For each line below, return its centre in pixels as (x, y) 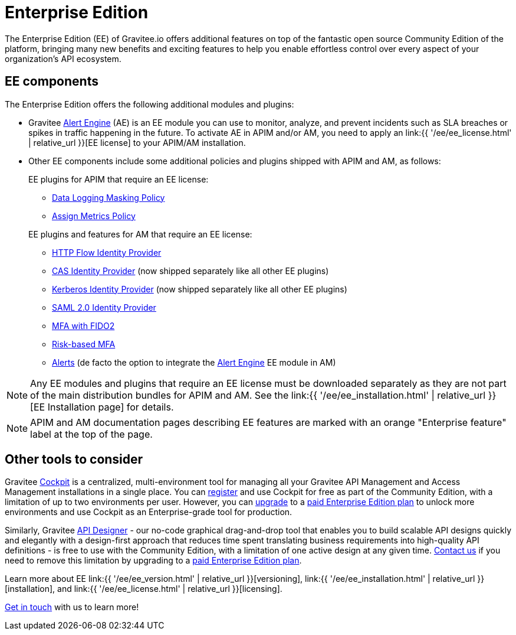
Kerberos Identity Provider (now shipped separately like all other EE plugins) (200, 289)
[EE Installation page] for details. (102, 407)
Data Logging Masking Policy (109, 197)
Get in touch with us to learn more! (72, 607)
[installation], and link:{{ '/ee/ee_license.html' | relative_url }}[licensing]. (144, 589)
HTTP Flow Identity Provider (107, 252)
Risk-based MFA (84, 344)
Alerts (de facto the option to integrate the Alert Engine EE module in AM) (194, 362)
